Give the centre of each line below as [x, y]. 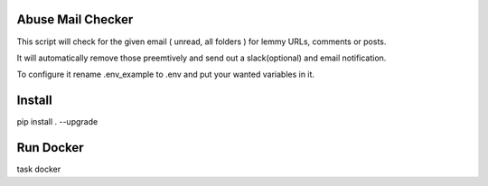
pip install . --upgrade [57, 122]
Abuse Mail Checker [75, 19]
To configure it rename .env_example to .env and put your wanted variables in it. [166, 74]
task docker [39, 169]
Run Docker [51, 148]
